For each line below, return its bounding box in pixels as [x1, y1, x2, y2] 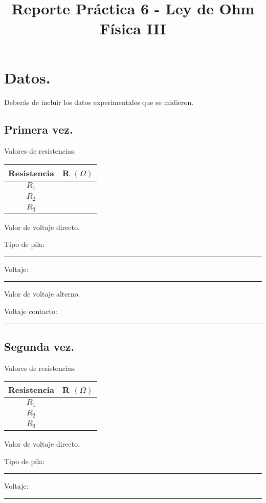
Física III [100, 18, 166, 39]
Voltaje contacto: [4, 306, 57, 317]
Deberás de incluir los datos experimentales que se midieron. [4, 96, 194, 107]
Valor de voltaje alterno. [4, 288, 80, 299]
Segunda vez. [4, 339, 75, 354]
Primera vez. [4, 121, 73, 137]
